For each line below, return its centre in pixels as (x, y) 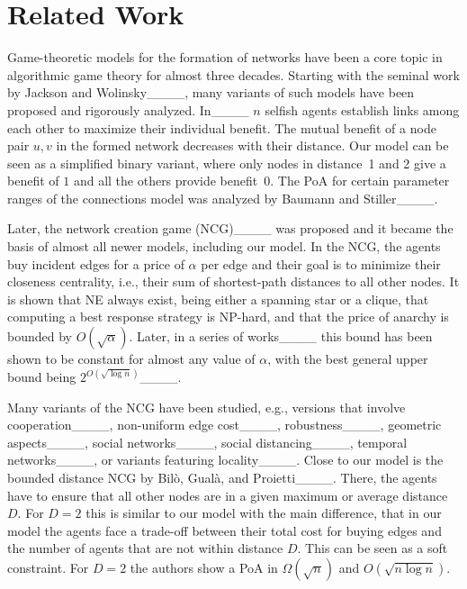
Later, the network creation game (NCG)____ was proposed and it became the (230, 228)
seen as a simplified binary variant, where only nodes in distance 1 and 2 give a (227, 163)
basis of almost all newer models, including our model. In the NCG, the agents (224, 246)
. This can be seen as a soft (373, 548)
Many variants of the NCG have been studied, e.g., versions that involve (207, 407)
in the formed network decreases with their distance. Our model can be (252, 145)
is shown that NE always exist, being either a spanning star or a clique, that (218, 299)
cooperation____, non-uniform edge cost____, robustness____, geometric (225, 425)
